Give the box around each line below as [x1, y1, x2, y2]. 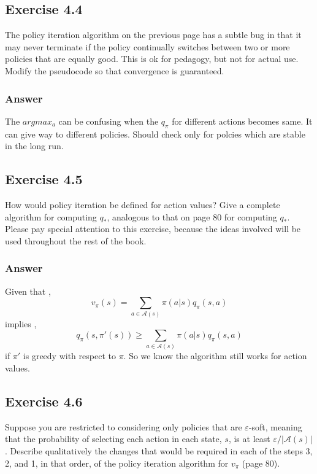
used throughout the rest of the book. [5, 234, 147, 247]
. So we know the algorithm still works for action [123, 349, 307, 362]
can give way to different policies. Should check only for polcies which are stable [5, 127, 305, 140]
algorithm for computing [5, 210, 97, 223]
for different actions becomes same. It [172, 114, 313, 127]
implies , [5, 317, 37, 330]
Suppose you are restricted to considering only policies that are [5, 420, 242, 433]
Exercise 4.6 [5, 392, 83, 410]
